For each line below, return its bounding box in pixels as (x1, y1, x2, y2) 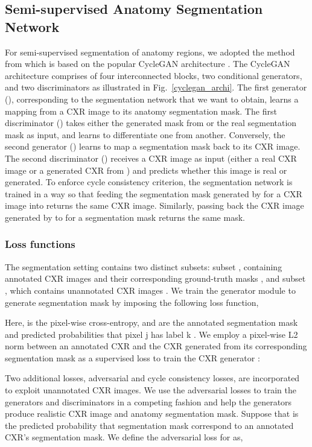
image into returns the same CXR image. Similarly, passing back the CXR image (5, 199, 304, 212)
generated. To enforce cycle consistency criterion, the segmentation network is (5, 176, 293, 188)
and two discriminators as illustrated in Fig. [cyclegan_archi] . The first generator (5, 81, 307, 94)
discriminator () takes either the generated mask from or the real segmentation (5, 116, 297, 129)
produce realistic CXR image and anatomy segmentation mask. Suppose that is (5, 407, 299, 420)
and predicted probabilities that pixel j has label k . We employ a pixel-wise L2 (5, 328, 298, 340)
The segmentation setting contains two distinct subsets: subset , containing (5, 260, 282, 273)
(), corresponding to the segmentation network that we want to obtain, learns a (5, 92, 299, 105)
